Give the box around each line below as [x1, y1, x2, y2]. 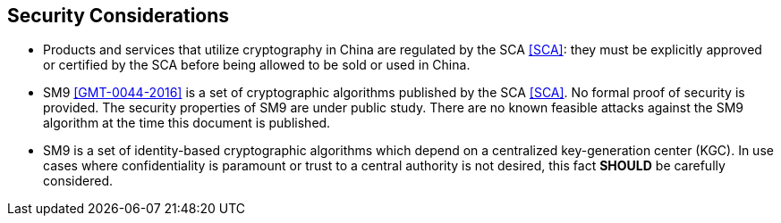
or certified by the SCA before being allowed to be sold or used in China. [43, 57, 471, 73]
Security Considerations [7, 4, 230, 27]
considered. [43, 173, 113, 189]
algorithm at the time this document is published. [43, 115, 331, 131]
